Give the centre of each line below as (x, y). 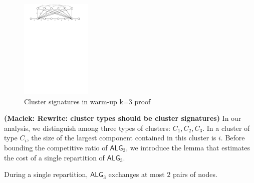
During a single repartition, (46, 174)
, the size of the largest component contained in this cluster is (121, 138)
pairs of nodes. (195, 174)
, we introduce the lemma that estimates (188, 147)
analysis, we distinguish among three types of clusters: (87, 128)
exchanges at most (137, 174)
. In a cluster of (226, 128)
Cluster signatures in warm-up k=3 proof (87, 101)
